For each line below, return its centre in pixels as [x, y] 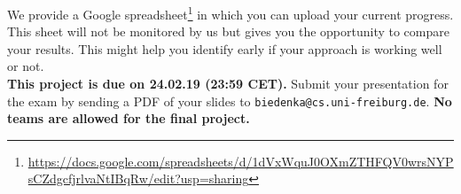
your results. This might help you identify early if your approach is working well [225, 48]
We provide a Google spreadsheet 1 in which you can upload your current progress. [230, 13]
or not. [26, 66]
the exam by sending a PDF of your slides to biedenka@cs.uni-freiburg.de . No [230, 101]
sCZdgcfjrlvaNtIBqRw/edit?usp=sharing [138, 178]
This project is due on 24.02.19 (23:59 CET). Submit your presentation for [228, 84]
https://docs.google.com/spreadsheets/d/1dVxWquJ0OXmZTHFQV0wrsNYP [241, 161]
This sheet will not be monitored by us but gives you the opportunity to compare [228, 31]
